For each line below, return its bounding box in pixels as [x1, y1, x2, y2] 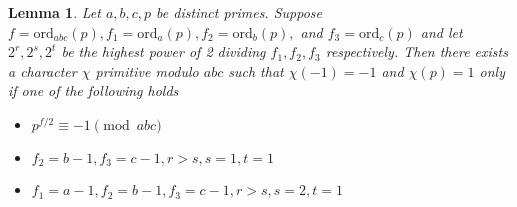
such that [228, 60, 284, 81]
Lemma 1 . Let [8, 2, 101, 22]
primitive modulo [95, 60, 199, 81]
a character [8, 60, 77, 81]
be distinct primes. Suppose [156, 2, 322, 22]
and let [420, 21, 463, 42]
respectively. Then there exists [325, 41, 508, 62]
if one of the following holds [8, 80, 179, 101]
